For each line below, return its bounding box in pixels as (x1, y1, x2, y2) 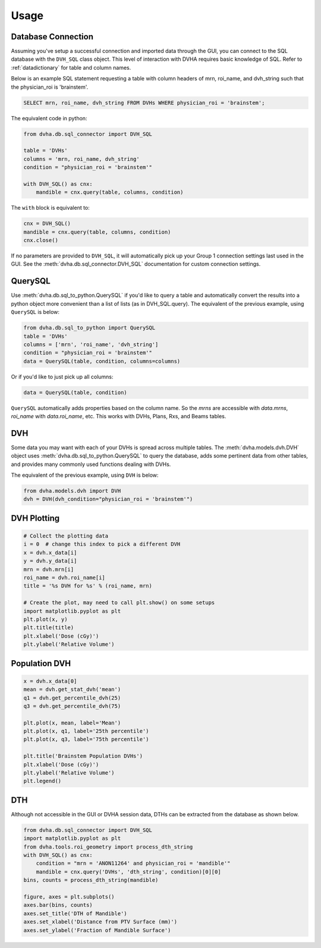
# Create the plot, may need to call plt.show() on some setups (23, 599, 215, 606)
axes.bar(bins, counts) (23, 902, 93, 909)
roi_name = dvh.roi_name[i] (23, 574, 105, 581)
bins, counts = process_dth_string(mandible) (23, 876, 159, 884)
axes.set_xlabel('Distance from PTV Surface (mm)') (23, 918, 178, 925)
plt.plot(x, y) (23, 616, 68, 623)
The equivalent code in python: (11, 114, 87, 122)
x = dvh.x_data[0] (23, 677, 77, 685)
